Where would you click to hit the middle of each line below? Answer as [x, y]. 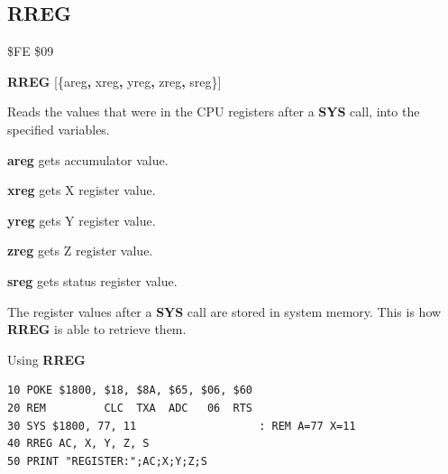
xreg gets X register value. [82, 190]
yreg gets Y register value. [82, 220]
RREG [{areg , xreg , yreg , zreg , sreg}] [114, 81]
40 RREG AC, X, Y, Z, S [78, 444]
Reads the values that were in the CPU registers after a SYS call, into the [214, 112]
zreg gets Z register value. [80, 251]
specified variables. [59, 129]
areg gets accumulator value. [88, 159]
